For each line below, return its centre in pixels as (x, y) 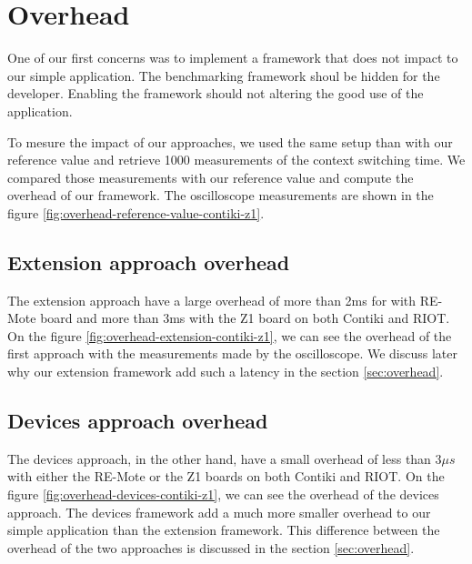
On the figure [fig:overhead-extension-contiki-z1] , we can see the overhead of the (230, 335)
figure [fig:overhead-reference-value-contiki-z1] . (136, 212)
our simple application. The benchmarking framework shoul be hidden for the (224, 75)
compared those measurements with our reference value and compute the (211, 177)
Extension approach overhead (149, 262)
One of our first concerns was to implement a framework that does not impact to (233, 58)
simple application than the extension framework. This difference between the (224, 530)
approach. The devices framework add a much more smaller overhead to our (219, 512)
